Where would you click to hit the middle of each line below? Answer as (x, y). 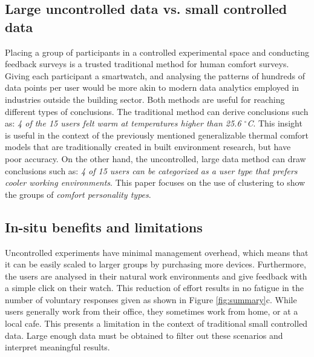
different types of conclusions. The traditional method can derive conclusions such (157, 111)
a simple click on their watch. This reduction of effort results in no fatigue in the (154, 288)
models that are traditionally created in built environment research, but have (148, 147)
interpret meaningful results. (57, 347)
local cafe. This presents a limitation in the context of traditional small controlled (156, 323)
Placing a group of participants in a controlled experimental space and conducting (157, 52)
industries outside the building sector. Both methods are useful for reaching (145, 99)
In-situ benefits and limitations (104, 227)
